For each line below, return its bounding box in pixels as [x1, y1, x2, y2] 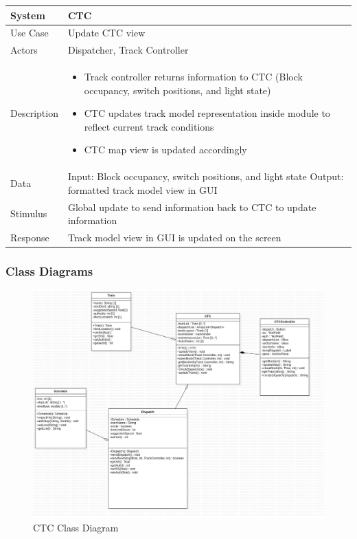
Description [10, 106, 58, 120]
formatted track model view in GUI [67, 182, 218, 197]
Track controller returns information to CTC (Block [84, 69, 303, 84]
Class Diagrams [5, 263, 93, 280]
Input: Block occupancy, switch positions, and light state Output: [67, 169, 344, 184]
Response [10, 230, 49, 245]
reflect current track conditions [84, 119, 214, 133]
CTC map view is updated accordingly [84, 142, 247, 157]
